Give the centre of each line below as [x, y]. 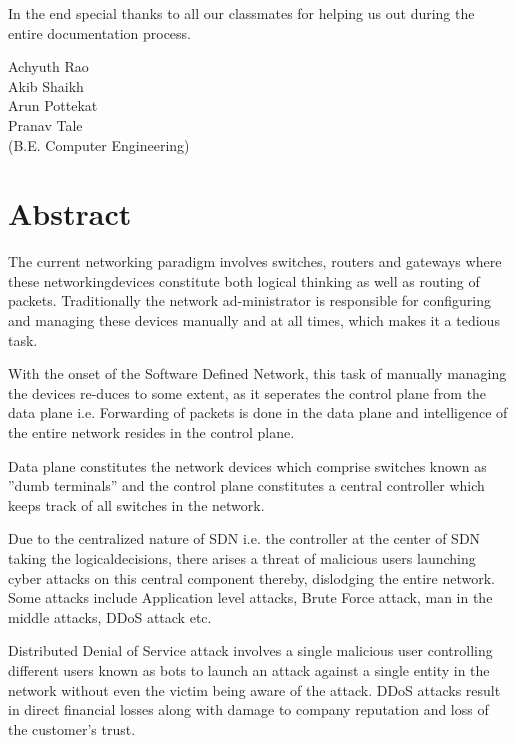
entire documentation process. [100, 32]
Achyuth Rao [48, 66]
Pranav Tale [45, 124]
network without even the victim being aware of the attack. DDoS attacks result [254, 689]
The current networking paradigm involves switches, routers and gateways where [255, 261]
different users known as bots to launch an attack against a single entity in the [249, 669]
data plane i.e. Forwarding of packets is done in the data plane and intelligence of [258, 412]
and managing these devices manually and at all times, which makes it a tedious [254, 320]
